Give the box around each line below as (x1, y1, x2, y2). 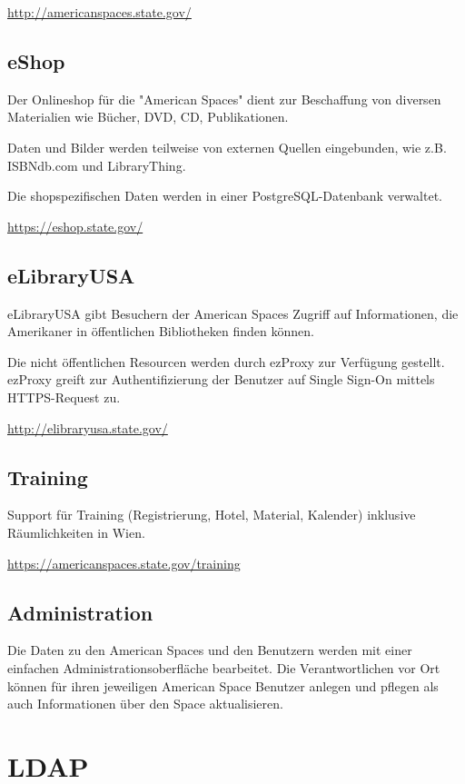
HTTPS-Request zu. (7, 387, 121, 406)
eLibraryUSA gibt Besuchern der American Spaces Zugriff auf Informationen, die (7, 303, 459, 323)
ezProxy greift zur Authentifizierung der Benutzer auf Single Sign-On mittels (7, 370, 435, 389)
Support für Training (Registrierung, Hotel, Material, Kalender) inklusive (7, 505, 416, 524)
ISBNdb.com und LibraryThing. (7, 155, 186, 174)
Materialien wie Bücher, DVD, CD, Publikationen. (7, 107, 289, 126)
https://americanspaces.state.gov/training (7, 553, 241, 572)
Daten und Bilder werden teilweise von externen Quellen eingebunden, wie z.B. (7, 137, 447, 156)
